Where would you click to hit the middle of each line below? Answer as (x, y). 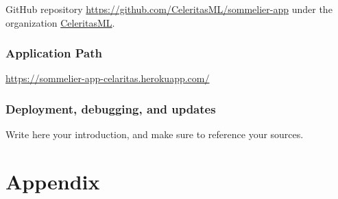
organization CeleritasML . (60, 22)
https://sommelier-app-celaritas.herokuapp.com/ (108, 78)
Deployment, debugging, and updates (111, 108)
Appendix (53, 181)
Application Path (54, 53)
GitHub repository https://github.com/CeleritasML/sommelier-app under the (169, 9)
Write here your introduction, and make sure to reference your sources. (155, 134)
